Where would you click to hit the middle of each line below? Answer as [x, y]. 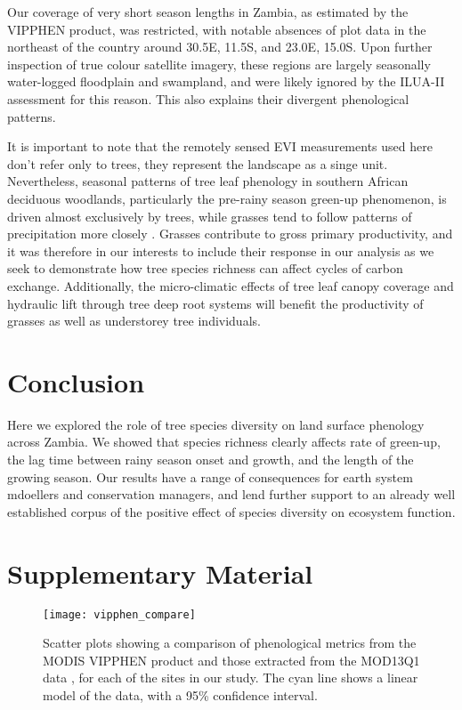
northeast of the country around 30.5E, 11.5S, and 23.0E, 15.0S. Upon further [220, 47]
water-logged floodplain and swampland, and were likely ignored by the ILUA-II [226, 81]
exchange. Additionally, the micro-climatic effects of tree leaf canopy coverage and [231, 285]
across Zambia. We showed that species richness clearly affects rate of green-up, [224, 442]
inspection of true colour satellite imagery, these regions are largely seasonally [219, 64]
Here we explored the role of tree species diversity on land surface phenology [216, 424]
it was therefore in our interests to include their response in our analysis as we [221, 250]
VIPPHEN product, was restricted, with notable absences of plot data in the [217, 29]
